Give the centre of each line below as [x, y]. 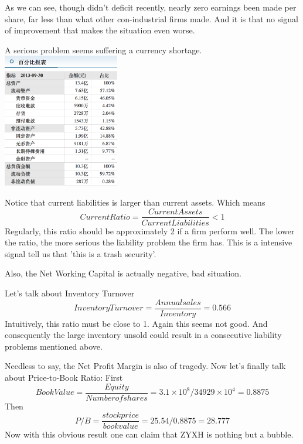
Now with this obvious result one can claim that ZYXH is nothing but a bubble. [149, 434]
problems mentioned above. [54, 346]
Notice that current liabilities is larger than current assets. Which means [135, 202]
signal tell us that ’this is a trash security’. [81, 253]
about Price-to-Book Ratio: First [64, 377]
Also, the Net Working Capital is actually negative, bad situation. [123, 273]
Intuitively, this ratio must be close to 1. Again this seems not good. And [136, 323]
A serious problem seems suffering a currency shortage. [103, 49]
